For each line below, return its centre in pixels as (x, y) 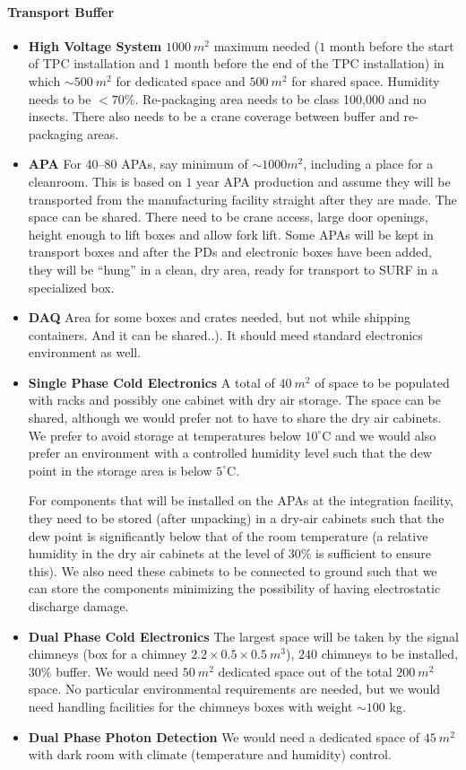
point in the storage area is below (120, 470)
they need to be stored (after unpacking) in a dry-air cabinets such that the (236, 518)
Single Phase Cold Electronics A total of (151, 382)
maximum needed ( (267, 45)
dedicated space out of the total (305, 671)
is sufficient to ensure (373, 553)
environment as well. (85, 352)
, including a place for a (368, 164)
